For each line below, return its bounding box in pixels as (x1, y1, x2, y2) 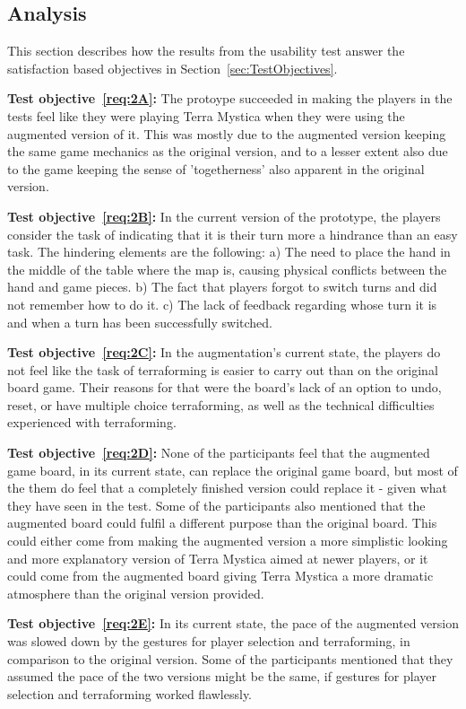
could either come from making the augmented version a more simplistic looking (7, 531, 448, 550)
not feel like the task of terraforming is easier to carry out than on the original (7, 360, 438, 379)
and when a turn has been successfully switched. (7, 312, 272, 331)
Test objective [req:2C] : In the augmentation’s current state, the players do (7, 343, 441, 362)
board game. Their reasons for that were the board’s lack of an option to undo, (7, 378, 442, 397)
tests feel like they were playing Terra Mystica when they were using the (7, 106, 405, 125)
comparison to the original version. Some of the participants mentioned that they (7, 649, 453, 668)
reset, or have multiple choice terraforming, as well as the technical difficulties (7, 395, 435, 414)
